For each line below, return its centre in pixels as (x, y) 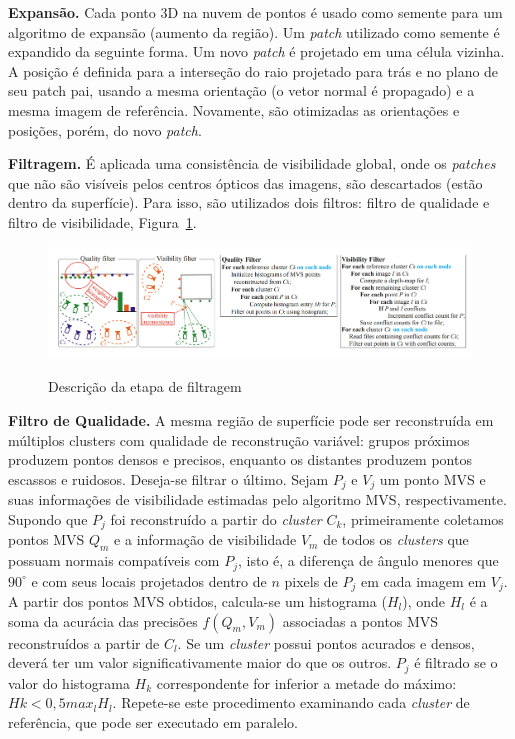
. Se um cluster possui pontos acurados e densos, (326, 642)
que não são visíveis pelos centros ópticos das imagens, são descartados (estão (245, 182)
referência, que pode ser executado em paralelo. (153, 721)
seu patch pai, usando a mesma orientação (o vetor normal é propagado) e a (241, 90)
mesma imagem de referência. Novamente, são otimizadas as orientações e (234, 109)
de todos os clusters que (396, 539)
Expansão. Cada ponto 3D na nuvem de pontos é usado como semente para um (255, 12)
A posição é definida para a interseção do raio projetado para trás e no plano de (253, 70)
